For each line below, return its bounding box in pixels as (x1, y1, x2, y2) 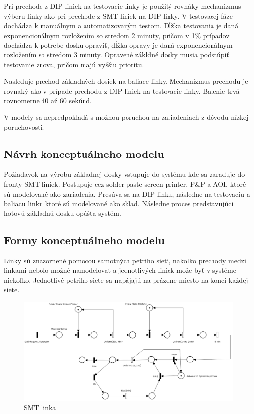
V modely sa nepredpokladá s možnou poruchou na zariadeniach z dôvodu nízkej (4, 111, 249, 122)
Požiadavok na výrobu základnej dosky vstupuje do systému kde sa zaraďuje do (4, 169, 245, 179)
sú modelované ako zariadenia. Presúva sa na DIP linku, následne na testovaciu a (4, 188, 250, 199)
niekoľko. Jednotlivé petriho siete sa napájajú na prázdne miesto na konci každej (4, 274, 248, 285)
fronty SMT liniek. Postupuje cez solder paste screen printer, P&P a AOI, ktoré (4, 178, 246, 189)
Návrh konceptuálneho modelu (4, 146, 164, 161)
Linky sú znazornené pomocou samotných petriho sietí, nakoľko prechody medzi (4, 255, 246, 265)
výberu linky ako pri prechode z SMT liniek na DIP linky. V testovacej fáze (4, 10, 233, 21)
